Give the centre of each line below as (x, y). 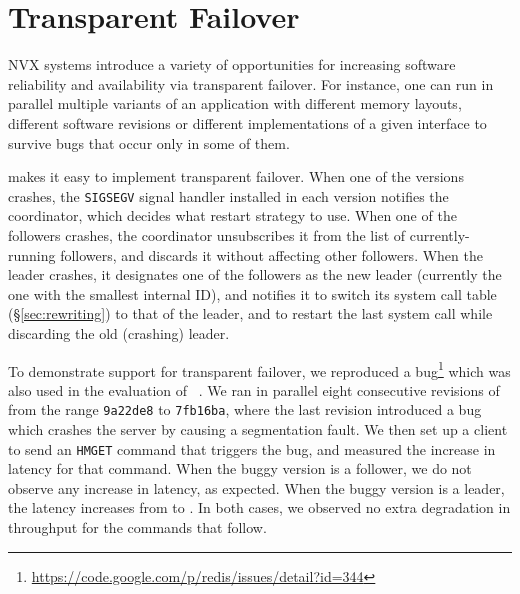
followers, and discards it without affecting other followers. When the (271, 254)
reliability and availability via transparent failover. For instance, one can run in (251, 83)
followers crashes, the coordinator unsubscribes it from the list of (207, 234)
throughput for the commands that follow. (137, 527)
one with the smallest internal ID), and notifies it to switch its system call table (252, 293)
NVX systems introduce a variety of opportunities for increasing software (232, 64)
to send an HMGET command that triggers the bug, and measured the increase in (252, 448)
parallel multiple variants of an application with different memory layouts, (235, 103)
